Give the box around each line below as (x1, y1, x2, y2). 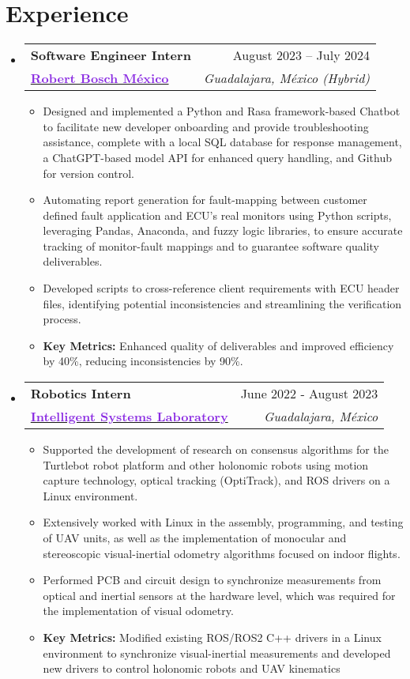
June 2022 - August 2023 (240, 384, 378, 403)
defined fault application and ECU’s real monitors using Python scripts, (43, 206, 392, 223)
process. (43, 311, 81, 327)
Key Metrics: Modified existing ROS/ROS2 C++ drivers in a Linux (43, 628, 382, 645)
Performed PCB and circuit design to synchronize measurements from (43, 571, 382, 588)
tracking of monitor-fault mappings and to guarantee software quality (43, 237, 379, 254)
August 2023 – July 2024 (232, 46, 370, 65)
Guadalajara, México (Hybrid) (203, 69, 370, 88)
